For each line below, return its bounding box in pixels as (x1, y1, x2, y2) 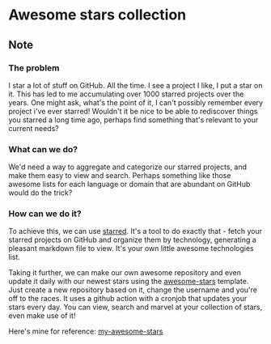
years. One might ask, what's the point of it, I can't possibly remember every (8, 97, 264, 107)
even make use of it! (8, 311, 76, 321)
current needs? (8, 123, 59, 133)
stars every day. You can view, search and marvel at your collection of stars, (8, 302, 263, 312)
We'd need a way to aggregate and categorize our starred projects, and (8, 162, 248, 172)
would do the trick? (8, 188, 73, 197)
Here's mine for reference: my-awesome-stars (8, 326, 163, 337)
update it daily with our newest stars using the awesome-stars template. (8, 277, 249, 287)
